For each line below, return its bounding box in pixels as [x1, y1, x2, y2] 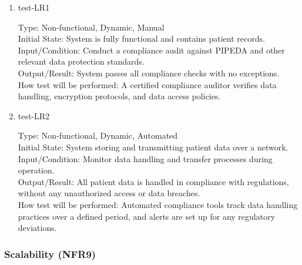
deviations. [18, 222, 57, 234]
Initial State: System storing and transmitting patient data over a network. [18, 140, 288, 153]
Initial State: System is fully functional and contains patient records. [18, 32, 265, 45]
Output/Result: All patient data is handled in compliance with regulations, [18, 175, 289, 187]
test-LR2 [18, 109, 50, 122]
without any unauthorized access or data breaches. [18, 187, 200, 199]
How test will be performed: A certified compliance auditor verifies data [18, 78, 277, 90]
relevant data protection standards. [18, 55, 145, 68]
